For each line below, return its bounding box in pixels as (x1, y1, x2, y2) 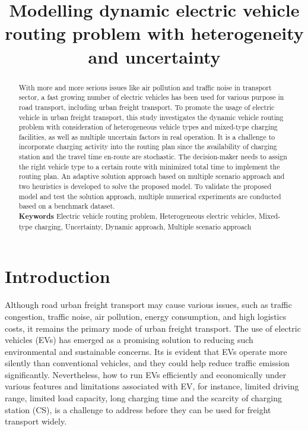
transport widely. (5, 415, 67, 427)
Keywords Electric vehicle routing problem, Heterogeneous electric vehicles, (18, 211, 256, 222)
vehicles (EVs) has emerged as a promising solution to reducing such (5, 334, 253, 346)
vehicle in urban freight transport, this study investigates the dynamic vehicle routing (18, 112, 284, 122)
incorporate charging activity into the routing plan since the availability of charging (18, 141, 277, 152)
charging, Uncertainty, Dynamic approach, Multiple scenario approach (34, 221, 252, 231)
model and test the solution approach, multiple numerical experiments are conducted (18, 191, 281, 201)
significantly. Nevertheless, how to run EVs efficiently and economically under (5, 368, 287, 380)
